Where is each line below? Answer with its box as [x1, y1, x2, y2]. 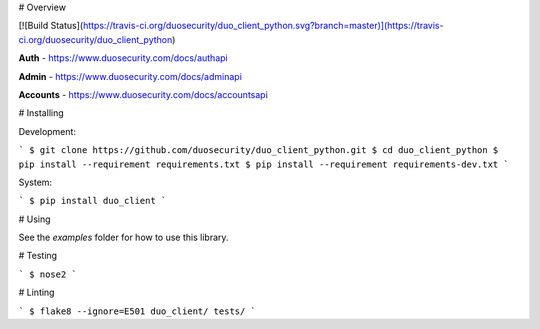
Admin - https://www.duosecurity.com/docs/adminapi [18, 70, 242, 82]
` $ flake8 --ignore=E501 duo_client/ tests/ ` [18, 305, 257, 317]
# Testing [18, 250, 58, 262]
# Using [18, 213, 51, 225]
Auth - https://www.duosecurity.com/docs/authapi [18, 52, 229, 64]
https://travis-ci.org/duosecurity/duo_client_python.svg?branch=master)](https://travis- [82, 20, 444, 32]
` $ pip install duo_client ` [18, 195, 167, 207]
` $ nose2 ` [18, 268, 77, 280]
